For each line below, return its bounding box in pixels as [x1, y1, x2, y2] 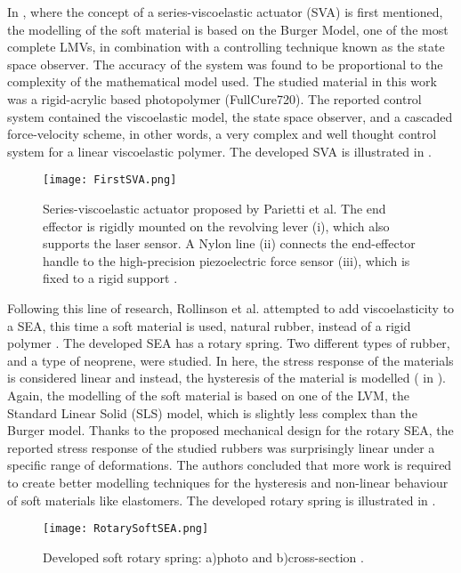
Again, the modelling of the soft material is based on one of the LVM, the [7, 385, 409, 404]
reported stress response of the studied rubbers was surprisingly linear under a [7, 438, 435, 456]
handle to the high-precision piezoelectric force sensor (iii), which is [43, 251, 410, 270]
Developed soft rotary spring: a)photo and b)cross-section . [43, 547, 364, 566]
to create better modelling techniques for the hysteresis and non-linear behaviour [7, 472, 449, 491]
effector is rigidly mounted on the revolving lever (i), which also [43, 216, 390, 235]
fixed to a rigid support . [43, 269, 178, 287]
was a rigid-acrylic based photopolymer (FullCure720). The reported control [7, 89, 422, 108]
